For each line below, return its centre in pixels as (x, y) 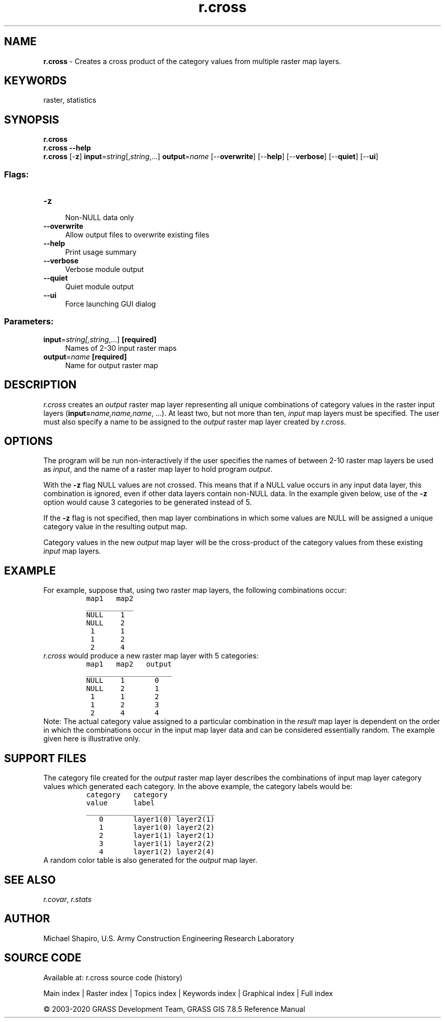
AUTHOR (27, 919)
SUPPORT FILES (45, 758)
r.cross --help (67, 148)
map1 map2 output (129, 664)
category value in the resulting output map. (115, 527)
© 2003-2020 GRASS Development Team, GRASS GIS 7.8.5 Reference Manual (174, 1009)
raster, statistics (70, 100)
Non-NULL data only (100, 218)
